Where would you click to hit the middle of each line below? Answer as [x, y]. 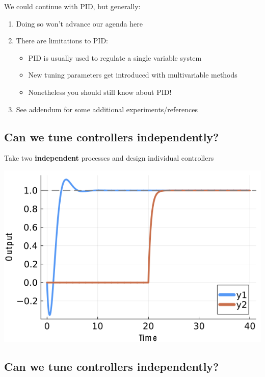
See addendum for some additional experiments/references [107, 109]
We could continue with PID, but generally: [72, 6]
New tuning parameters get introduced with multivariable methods [133, 75]
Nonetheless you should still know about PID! [100, 92]
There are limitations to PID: [62, 41]
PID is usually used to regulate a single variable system [115, 57]
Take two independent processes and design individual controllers [109, 158]
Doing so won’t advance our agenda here [79, 23]
